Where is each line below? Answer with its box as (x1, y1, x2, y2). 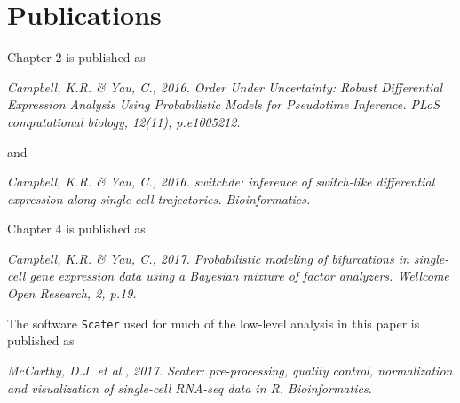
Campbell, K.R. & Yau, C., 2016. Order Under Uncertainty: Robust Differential (7, 77, 443, 96)
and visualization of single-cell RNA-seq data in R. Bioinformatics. (7, 378, 372, 397)
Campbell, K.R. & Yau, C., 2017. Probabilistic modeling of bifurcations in (7, 249, 409, 267)
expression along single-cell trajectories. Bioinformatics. (7, 189, 311, 208)
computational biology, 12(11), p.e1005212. (7, 112, 241, 130)
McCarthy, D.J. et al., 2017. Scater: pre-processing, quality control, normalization (7, 360, 453, 379)
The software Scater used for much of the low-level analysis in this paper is (7, 313, 420, 332)
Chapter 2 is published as (7, 48, 146, 67)
